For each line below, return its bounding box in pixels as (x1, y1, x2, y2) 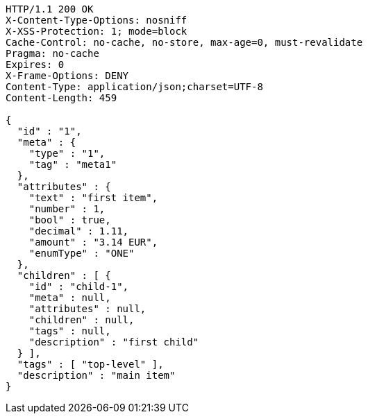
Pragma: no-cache (6, 48, 99, 59)
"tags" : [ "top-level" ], (17, 359, 164, 370)
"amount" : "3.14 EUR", (28, 237, 158, 248)
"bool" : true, (28, 214, 111, 225)
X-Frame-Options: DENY (6, 70, 129, 81)
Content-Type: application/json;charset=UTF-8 (6, 81, 263, 92)
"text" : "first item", (28, 192, 158, 203)
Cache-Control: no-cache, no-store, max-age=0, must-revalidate (6, 37, 363, 48)
